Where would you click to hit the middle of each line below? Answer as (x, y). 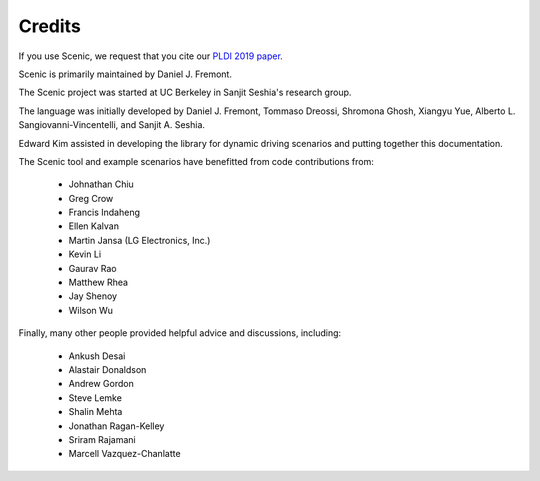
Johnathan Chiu (101, 184)
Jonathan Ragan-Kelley (116, 426)
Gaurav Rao (92, 268)
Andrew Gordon (101, 384)
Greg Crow (91, 198)
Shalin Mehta (95, 412)
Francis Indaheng (104, 212)
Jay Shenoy (93, 296)
